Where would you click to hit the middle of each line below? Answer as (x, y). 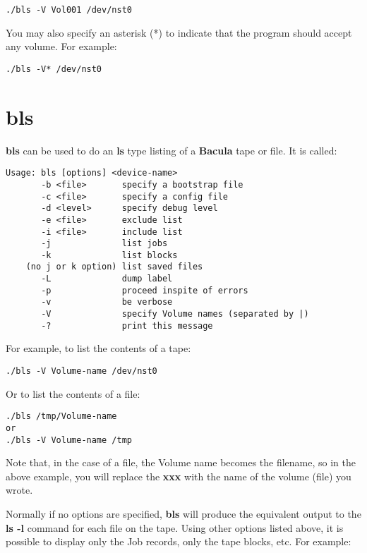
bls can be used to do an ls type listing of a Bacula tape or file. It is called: (172, 150)
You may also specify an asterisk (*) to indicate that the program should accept (179, 32)
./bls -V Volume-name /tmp (69, 440)
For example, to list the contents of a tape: (98, 348)
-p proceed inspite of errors (145, 290)
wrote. (19, 490)
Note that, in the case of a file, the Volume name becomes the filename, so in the (181, 462)
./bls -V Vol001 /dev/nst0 (69, 10)
